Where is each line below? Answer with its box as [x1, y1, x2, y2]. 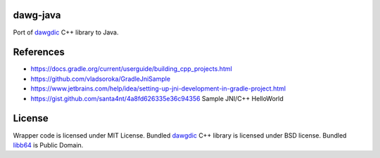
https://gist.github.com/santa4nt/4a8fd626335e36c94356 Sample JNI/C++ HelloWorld [30, 94, 284, 103]
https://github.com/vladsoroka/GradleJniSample [30, 74, 171, 83]
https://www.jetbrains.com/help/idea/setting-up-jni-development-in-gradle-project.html [30, 84, 286, 93]
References [13, 46, 65, 58]
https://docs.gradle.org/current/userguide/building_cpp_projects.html [30, 65, 232, 73]
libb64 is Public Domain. [13, 140, 84, 149]
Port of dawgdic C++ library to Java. [13, 28, 119, 37]
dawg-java [13, 9, 61, 21]
